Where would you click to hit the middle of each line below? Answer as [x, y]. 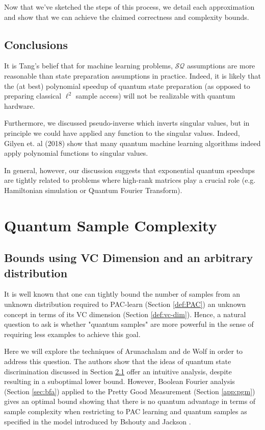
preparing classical [33, 96]
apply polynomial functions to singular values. [76, 153]
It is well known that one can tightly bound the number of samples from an [122, 294]
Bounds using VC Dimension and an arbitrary [129, 258]
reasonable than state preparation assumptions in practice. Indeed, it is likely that [132, 75]
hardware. [20, 105]
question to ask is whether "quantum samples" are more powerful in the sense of [129, 324]
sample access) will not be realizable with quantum [155, 96]
